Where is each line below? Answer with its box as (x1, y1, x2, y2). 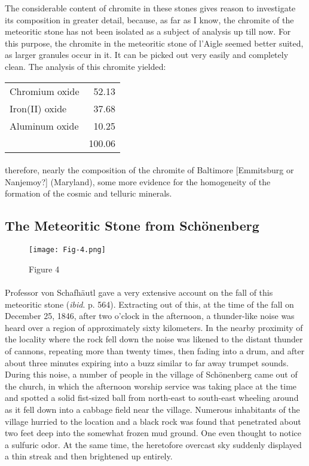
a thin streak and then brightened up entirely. (5, 450, 173, 462)
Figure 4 (29, 262, 60, 275)
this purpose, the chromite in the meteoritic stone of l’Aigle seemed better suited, (5, 36, 304, 49)
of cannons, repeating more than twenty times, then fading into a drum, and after (5, 344, 305, 357)
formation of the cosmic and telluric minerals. (5, 187, 172, 200)
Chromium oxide (10, 84, 79, 98)
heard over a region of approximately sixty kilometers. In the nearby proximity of (5, 321, 303, 333)
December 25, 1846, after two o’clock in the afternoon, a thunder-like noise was (5, 309, 295, 322)
